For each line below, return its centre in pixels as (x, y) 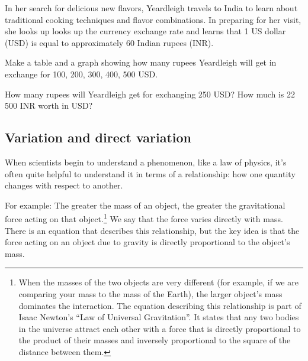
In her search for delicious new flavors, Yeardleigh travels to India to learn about (151, 8)
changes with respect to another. (64, 185)
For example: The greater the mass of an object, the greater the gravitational (145, 205)
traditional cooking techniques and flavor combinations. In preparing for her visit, (153, 19)
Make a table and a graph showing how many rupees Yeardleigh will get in (141, 62)
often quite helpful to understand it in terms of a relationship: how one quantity (150, 173)
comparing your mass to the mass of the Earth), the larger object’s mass (150, 293)
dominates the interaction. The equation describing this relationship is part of (160, 305)
